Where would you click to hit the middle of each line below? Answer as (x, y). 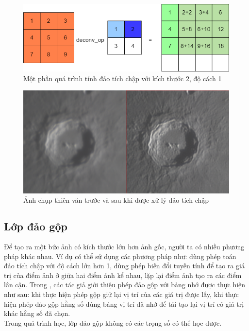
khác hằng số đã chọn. (37, 313)
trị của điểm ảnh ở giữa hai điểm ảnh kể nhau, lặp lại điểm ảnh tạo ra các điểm (123, 275)
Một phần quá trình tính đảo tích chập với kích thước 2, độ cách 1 (123, 78)
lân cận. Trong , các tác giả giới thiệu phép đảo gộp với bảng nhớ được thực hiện (125, 285)
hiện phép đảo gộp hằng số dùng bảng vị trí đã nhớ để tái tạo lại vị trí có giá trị (124, 304)
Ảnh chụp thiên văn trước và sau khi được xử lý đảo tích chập (116, 200)
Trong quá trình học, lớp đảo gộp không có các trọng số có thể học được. (113, 322)
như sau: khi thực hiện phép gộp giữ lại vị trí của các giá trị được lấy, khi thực (121, 294)
